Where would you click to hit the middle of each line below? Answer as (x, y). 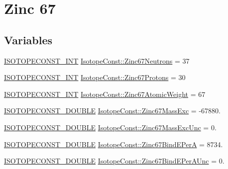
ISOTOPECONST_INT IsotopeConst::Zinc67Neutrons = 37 (97, 60)
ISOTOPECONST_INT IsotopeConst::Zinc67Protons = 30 (95, 77)
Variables (28, 40)
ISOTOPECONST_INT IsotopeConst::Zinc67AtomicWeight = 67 (105, 94)
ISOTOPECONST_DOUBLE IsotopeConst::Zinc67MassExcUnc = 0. (110, 127)
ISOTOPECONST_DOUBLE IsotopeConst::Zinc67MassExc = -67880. (112, 111)
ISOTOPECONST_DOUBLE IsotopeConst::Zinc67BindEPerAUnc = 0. (114, 161)
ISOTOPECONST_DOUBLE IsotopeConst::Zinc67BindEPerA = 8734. (114, 144)
